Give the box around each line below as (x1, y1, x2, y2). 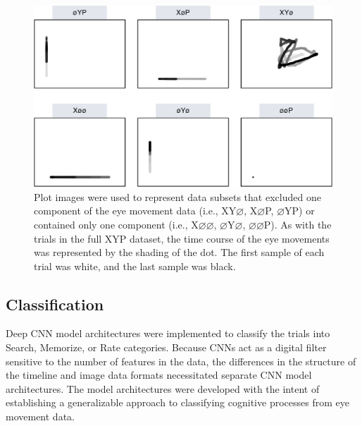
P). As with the (263, 217, 332, 231)
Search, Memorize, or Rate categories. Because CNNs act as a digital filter (6, 340, 327, 355)
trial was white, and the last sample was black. (34, 258, 236, 273)
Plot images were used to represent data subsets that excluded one (34, 189, 321, 204)
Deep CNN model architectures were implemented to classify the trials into (6, 326, 330, 341)
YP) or (285, 203, 315, 218)
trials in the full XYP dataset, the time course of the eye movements (34, 231, 330, 245)
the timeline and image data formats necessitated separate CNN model (6, 367, 312, 382)
